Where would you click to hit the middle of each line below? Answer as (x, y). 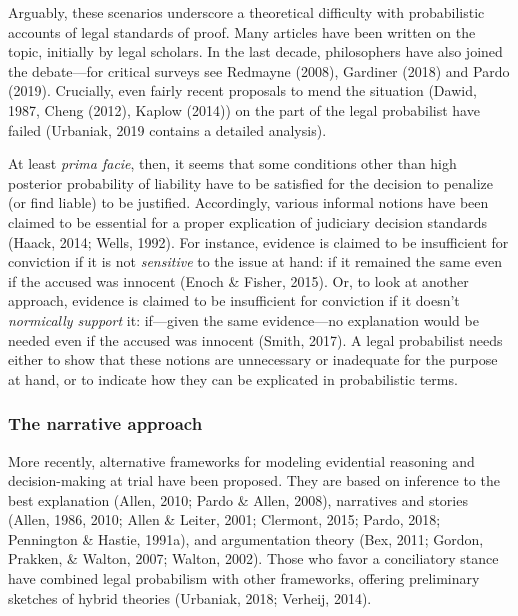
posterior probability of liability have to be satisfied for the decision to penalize (251, 182)
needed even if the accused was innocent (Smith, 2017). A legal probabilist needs (255, 339)
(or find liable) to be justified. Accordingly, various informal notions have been (248, 202)
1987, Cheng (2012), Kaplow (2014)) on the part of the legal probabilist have (244, 109)
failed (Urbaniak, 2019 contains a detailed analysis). (167, 129)
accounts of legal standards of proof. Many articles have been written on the (242, 31)
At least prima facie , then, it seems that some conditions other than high (232, 163)
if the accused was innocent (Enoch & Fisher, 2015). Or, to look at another (238, 280)
